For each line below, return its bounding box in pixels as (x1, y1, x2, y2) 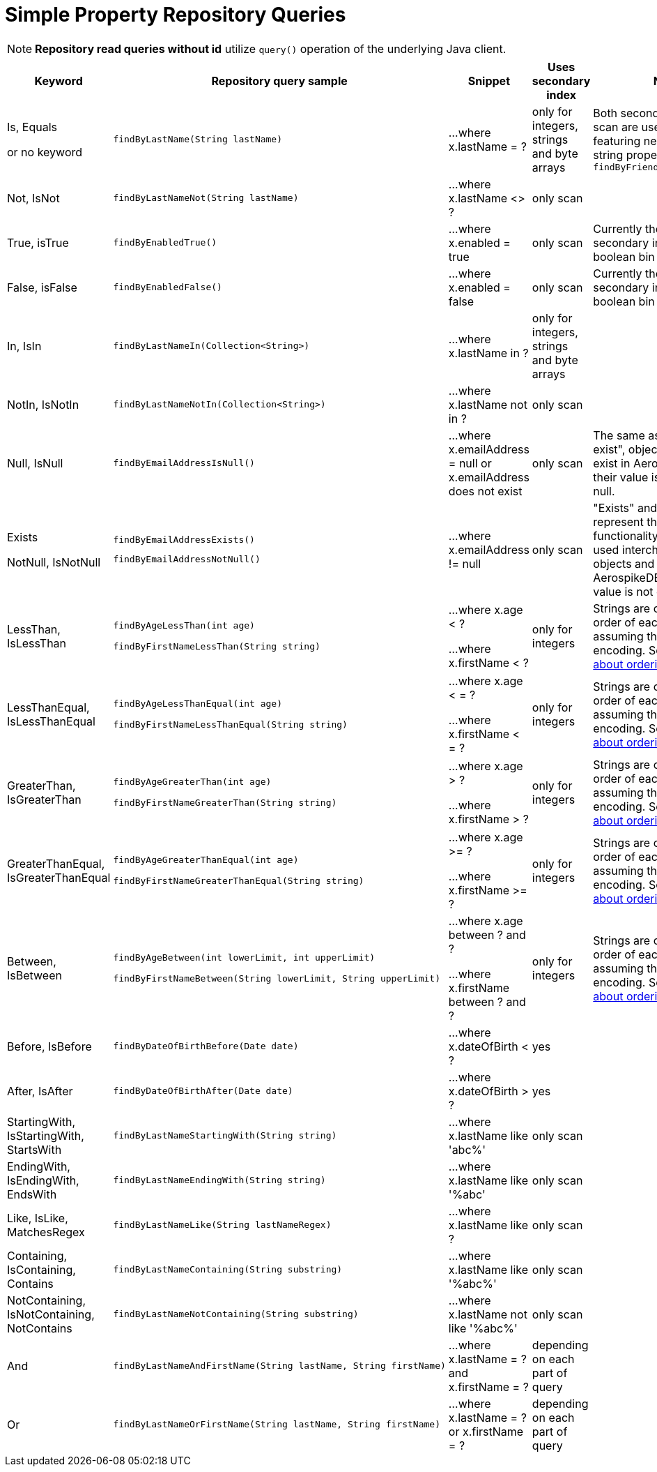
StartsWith (7, 1142, 62, 1157)
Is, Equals (7, 119, 58, 134)
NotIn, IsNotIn (7, 397, 79, 412)
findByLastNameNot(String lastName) (113, 193, 299, 204)
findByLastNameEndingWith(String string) (113, 1175, 326, 1186)
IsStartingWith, (7, 1128, 84, 1143)
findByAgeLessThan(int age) (113, 620, 255, 631)
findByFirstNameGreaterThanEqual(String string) (113, 876, 364, 887)
